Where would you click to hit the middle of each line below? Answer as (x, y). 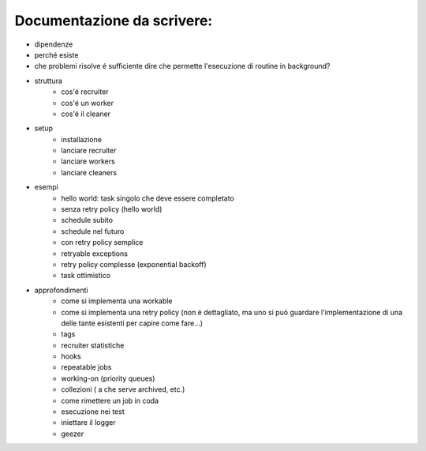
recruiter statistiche (93, 345)
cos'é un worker (88, 103)
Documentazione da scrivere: (114, 21)
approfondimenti (61, 290)
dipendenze (54, 44)
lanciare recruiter (89, 151)
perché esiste (56, 54)
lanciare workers (88, 161)
